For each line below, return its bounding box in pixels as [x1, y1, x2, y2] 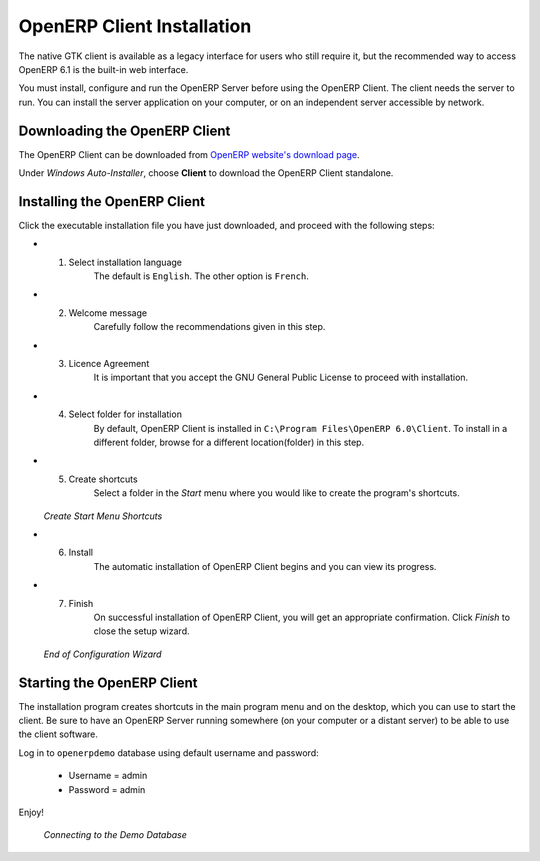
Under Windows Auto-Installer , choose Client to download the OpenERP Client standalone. [18, 167, 394, 179]
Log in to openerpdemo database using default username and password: [18, 746, 319, 759]
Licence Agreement [68, 358, 150, 370]
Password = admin [68, 783, 146, 795]
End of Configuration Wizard [43, 648, 162, 660]
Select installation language [68, 256, 182, 268]
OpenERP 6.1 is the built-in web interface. [18, 63, 189, 75]
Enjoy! [18, 806, 45, 818]
